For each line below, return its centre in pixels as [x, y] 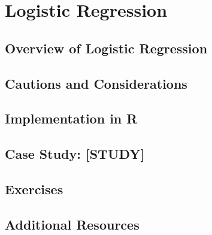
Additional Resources [72, 224]
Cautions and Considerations [96, 83]
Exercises [34, 189]
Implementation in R [71, 118]
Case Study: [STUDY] [75, 154]
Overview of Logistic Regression [106, 48]
